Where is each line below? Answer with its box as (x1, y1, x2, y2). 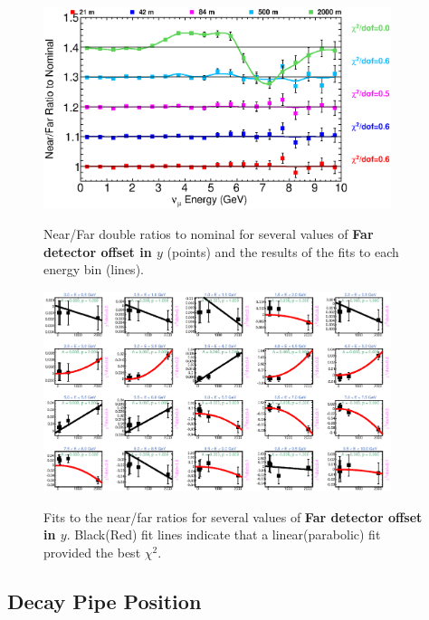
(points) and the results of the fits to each (167, 242, 399, 261)
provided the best (43, 542, 141, 561)
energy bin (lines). (43, 260, 144, 279)
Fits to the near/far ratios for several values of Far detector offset (43, 507, 423, 526)
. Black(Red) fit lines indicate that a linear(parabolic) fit (66, 525, 381, 544)
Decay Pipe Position (7, 587, 202, 615)
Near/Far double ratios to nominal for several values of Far (43, 224, 374, 243)
